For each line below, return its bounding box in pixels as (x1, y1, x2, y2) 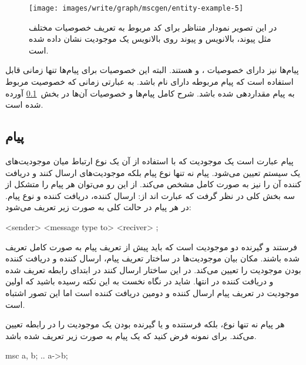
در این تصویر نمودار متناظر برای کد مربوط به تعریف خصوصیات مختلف (29, 21, 277, 33)
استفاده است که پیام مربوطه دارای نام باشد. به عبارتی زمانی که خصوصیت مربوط (5, 75, 294, 88)
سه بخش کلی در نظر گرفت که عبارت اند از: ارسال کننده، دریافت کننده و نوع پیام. (5, 189, 295, 201)
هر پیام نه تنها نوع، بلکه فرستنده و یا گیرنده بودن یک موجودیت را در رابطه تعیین (5, 318, 285, 330)
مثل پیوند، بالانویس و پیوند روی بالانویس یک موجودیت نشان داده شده (29, 32, 271, 45)
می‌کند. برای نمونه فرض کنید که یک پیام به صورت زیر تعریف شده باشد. (5, 329, 257, 341)
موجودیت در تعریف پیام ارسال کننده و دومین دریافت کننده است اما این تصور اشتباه (5, 286, 299, 298)
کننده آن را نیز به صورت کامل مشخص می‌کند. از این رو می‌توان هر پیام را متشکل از (5, 178, 301, 190)
